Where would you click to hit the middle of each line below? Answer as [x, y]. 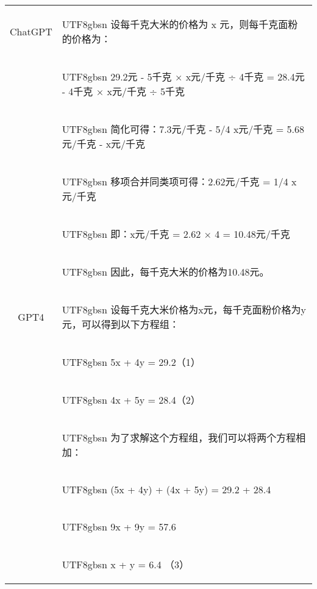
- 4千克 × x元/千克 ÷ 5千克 [123, 91]
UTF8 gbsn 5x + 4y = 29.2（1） [131, 362]
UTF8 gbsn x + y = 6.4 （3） [126, 564]
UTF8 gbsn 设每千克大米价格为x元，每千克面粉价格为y [184, 309]
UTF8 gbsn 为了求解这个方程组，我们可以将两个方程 [179, 437]
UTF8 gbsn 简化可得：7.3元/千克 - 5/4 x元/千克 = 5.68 [183, 129]
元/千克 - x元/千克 [104, 144]
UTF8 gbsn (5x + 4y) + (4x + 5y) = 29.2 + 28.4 [166, 489]
